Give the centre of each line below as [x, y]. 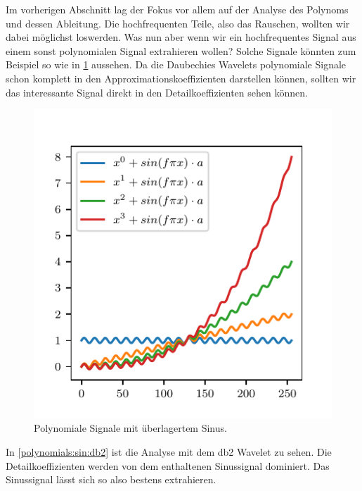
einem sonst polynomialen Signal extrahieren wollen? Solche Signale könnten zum [181, 50]
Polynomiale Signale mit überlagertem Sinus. [130, 428]
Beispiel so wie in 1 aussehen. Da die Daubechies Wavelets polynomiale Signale [176, 64]
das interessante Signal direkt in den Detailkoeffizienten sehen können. [157, 92]
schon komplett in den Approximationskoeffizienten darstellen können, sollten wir [181, 78]
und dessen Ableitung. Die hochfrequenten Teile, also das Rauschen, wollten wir [178, 23]
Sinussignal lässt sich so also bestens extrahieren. [111, 479]
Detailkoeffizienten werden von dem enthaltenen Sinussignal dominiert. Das [168, 465]
